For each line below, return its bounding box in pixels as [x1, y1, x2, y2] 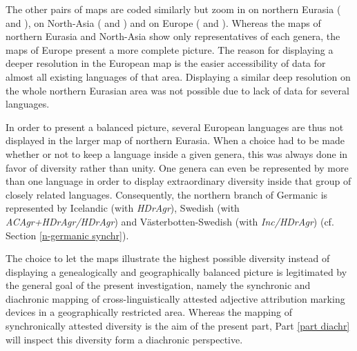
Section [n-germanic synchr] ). [6, 228, 129, 242]
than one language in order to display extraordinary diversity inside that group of [6, 174, 351, 188]
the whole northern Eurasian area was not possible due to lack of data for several [6, 83, 349, 97]
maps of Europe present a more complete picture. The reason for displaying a [6, 42, 334, 57]
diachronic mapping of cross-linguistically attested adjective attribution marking [6, 291, 345, 305]
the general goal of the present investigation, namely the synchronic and [6, 278, 311, 292]
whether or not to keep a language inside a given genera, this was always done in [6, 146, 348, 161]
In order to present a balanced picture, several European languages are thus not [6, 119, 344, 134]
